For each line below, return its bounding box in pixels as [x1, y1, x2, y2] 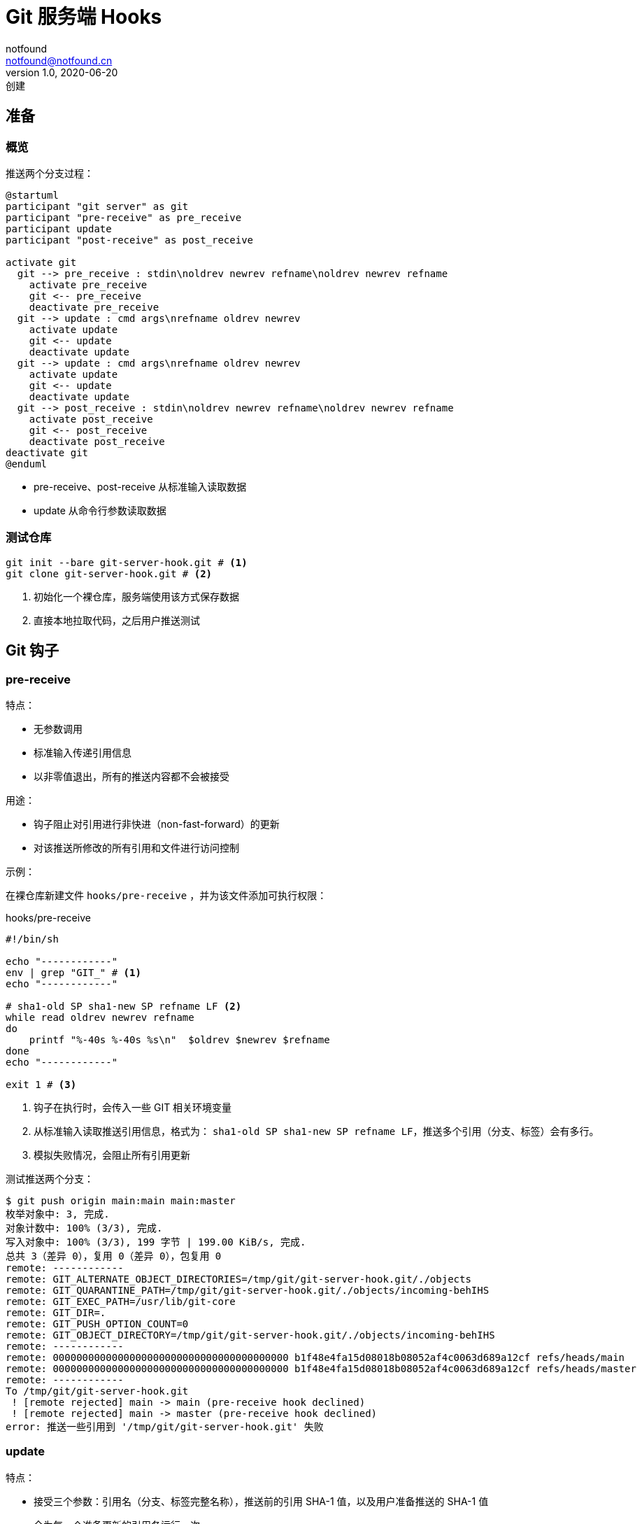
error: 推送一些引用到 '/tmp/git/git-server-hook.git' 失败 [6, 1420, 324, 1432]
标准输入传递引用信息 [34, 746, 131, 759]
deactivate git [6, 446, 89, 458]
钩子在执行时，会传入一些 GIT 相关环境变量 [34, 1101, 232, 1113]
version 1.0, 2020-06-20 [6, 66, 118, 78]
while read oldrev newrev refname [6, 1011, 194, 1023]
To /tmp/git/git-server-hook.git [6, 1385, 189, 1397]
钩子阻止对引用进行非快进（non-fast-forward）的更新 [34, 817, 280, 830]
